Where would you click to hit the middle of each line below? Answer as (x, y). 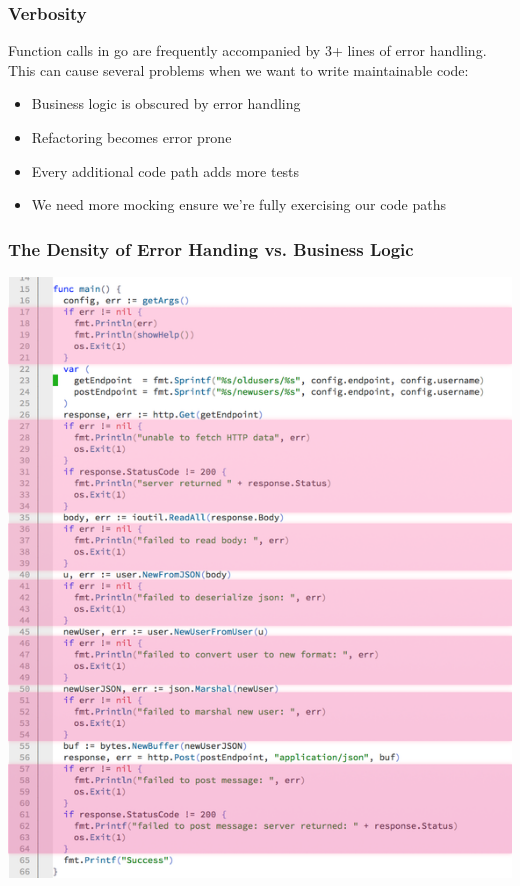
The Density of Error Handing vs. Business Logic (211, 248)
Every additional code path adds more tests (165, 170)
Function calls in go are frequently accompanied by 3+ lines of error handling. (247, 50)
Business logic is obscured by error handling (166, 103)
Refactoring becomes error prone (131, 137)
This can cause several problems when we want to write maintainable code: (238, 69)
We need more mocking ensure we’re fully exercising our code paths (238, 204)
